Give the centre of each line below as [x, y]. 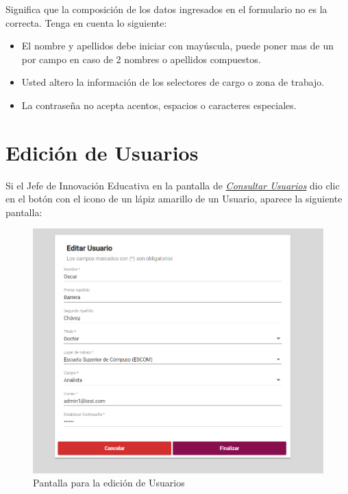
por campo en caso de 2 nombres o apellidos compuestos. [141, 59]
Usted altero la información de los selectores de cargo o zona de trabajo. [173, 82]
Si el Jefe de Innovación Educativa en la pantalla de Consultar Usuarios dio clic [173, 185]
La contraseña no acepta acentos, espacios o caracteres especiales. [159, 105]
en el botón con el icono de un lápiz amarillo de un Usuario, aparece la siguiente [174, 199]
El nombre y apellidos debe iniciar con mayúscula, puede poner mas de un [177, 46]
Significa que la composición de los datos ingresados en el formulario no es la [166, 9]
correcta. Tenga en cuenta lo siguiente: [86, 22]
